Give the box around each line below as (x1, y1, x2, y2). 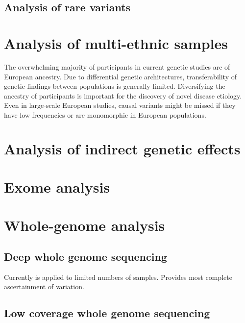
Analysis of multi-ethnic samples (4, 33, 228, 53)
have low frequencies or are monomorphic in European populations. (4, 109, 206, 120)
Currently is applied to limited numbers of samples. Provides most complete (4, 272, 232, 282)
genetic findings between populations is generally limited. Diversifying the (4, 81, 225, 91)
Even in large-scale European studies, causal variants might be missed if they (4, 100, 236, 110)
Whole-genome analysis (4, 215, 165, 235)
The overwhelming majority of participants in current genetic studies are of (4, 61, 230, 72)
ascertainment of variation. (4, 281, 84, 292)
